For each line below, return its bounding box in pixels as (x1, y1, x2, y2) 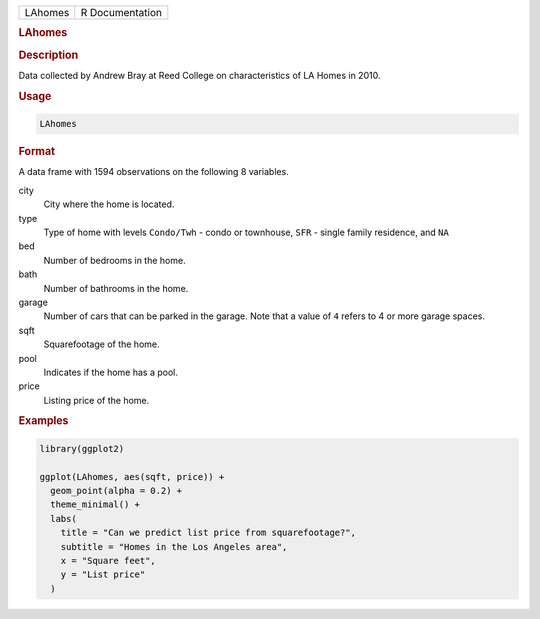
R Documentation (80, 6, 162, 19)
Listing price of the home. (43, 394, 150, 406)
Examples (18, 414, 69, 428)
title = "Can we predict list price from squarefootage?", (60, 527, 357, 539)
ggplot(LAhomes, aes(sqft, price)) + (39, 471, 225, 482)
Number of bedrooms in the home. (43, 254, 186, 266)
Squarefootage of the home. (43, 338, 160, 350)
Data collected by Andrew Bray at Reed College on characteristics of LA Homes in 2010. (18, 69, 381, 81)
